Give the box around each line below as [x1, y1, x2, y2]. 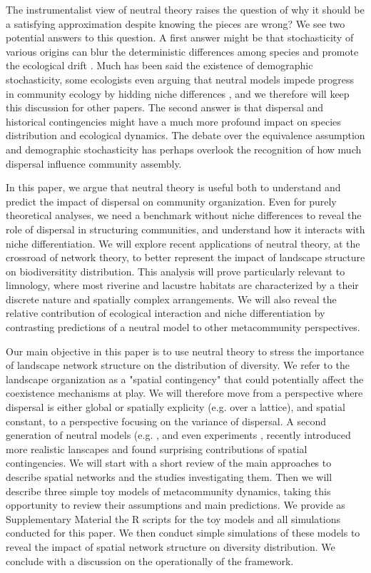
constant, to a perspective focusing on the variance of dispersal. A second [6, 413, 326, 428]
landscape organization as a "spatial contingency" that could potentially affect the [6, 371, 364, 386]
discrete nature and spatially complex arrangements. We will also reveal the [6, 291, 337, 306]
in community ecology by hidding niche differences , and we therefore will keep [6, 86, 350, 101]
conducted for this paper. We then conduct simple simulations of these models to [6, 525, 360, 540]
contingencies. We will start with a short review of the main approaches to [6, 455, 332, 470]
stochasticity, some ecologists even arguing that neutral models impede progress [6, 71, 355, 86]
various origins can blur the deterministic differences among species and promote [6, 44, 359, 59]
